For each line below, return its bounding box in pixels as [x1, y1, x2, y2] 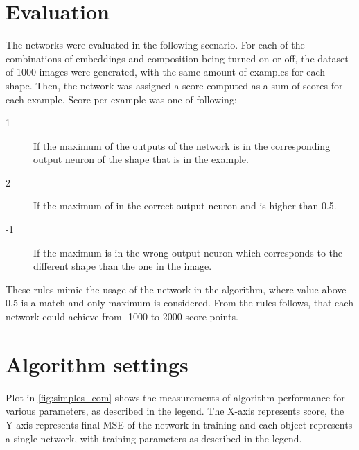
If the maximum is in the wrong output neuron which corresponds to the [33, 245, 343, 259]
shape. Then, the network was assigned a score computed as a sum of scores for [6, 78, 343, 92]
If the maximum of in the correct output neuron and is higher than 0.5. [33, 198, 337, 213]
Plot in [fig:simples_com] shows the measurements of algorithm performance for [6, 390, 345, 404]
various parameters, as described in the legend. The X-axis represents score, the [6, 404, 344, 418]
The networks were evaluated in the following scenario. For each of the [6, 37, 305, 52]
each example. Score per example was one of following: [6, 92, 237, 106]
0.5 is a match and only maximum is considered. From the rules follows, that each [6, 295, 353, 310]
